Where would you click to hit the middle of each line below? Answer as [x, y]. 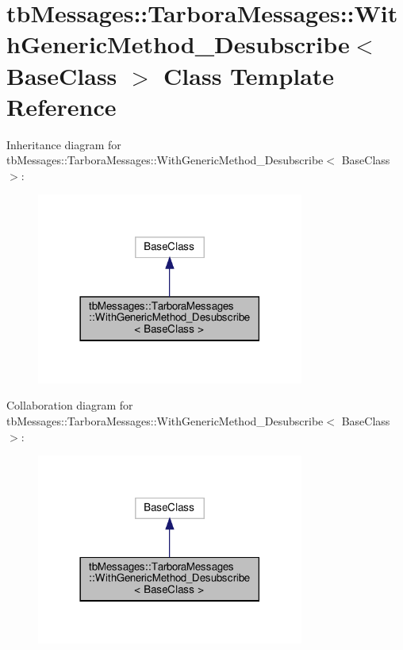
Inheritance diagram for [64, 144]
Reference [61, 106]
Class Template [249, 75]
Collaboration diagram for [70, 405]
